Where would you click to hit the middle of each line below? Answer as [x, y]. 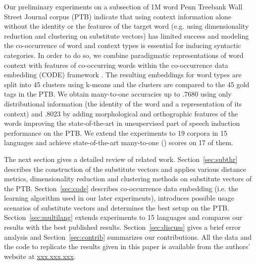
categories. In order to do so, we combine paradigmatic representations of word [124, 55]
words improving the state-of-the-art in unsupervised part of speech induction [122, 123]
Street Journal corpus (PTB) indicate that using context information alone [118, 16]
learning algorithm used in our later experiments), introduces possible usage [119, 198]
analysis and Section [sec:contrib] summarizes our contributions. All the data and [128, 237]
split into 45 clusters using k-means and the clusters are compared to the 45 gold [127, 84]
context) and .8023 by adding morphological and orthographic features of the [121, 113]
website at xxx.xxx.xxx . [40, 256]
